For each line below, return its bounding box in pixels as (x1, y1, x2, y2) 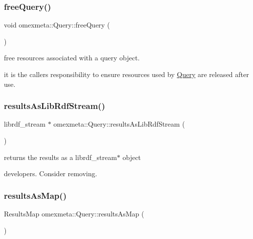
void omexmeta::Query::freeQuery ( (4, 20, 110, 30)
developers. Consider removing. (4, 168, 97, 179)
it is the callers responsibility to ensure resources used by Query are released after (4, 69, 249, 79)
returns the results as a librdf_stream (4, 152, 117, 162)
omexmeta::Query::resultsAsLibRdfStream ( (53, 119, 185, 129)
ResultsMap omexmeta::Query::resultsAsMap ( (4, 209, 144, 218)
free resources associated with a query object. (4, 53, 140, 63)
